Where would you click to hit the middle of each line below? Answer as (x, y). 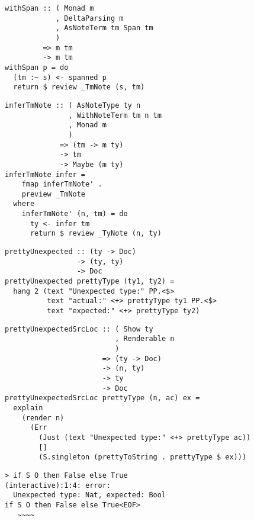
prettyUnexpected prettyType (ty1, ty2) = (90, 282)
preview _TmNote (54, 194)
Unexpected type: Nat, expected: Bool (90, 495)
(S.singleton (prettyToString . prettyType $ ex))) (143, 457)
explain (28, 408)
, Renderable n (145, 339)
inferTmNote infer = (45, 174)
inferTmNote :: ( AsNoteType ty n (73, 105)
